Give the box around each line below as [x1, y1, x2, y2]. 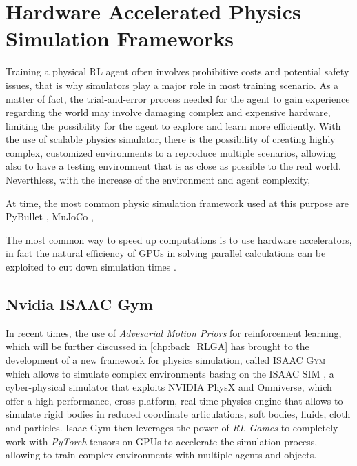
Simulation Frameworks [6, 24, 234, 52]
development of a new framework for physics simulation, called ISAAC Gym [6, 353, 325, 367]
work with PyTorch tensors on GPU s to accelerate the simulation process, [6, 434, 318, 448]
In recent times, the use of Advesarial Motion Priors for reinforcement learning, [6, 325, 342, 340]
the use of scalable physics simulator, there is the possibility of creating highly [6, 132, 336, 146]
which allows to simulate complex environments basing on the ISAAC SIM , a [6, 366, 334, 380]
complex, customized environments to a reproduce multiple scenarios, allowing [6, 145, 336, 159]
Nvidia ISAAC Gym [6, 293, 153, 315]
